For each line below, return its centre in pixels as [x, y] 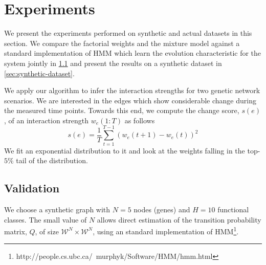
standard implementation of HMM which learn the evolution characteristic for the [133, 53]
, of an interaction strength [47, 120]
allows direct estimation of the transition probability [179, 219]
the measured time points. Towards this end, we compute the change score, [122, 110]
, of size [47, 231]
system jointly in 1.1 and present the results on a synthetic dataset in [113, 63]
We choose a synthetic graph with [57, 209]
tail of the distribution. [52, 160]
